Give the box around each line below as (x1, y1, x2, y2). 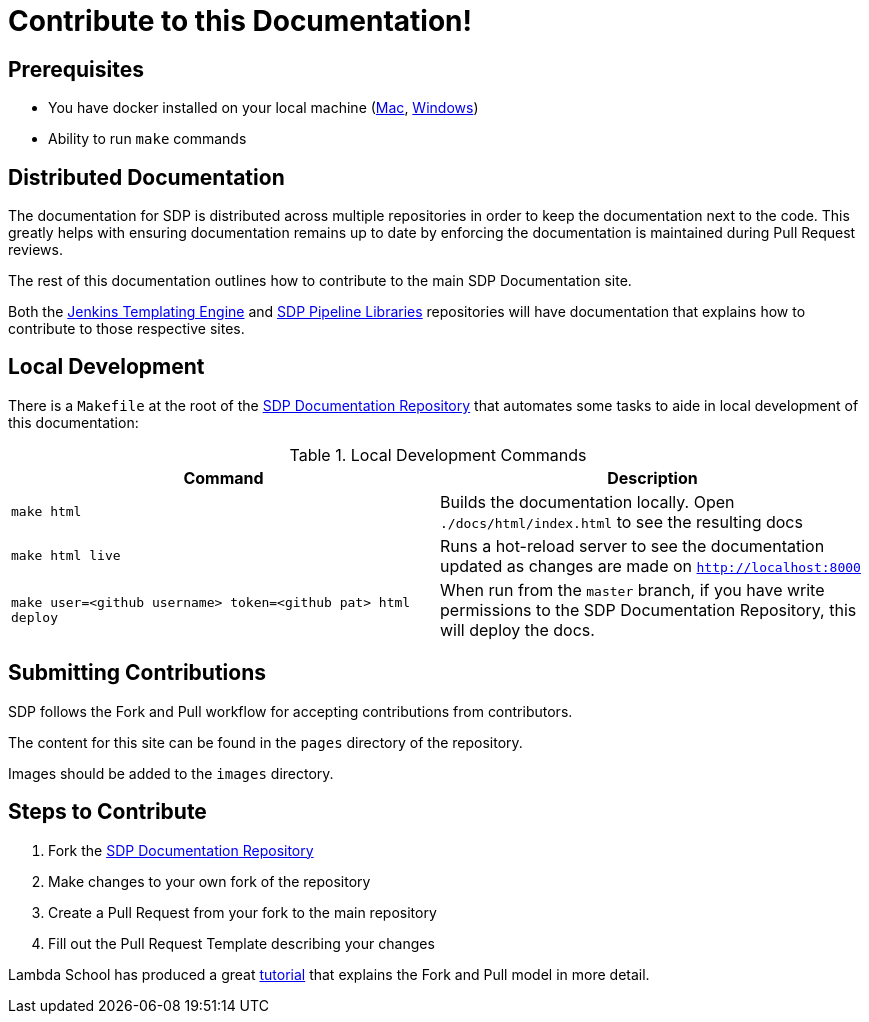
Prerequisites (8, 56, 144, 82)
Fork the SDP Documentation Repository (48, 841, 314, 859)
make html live (11, 548, 121, 564)
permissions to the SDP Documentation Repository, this (440, 599, 857, 620)
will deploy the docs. (440, 619, 595, 640)
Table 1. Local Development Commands (289, 444, 587, 465)
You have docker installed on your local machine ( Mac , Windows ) (48, 99, 479, 117)
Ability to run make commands (48, 130, 247, 148)
